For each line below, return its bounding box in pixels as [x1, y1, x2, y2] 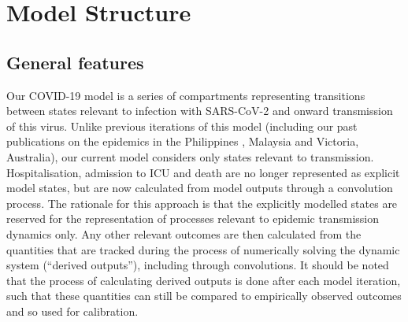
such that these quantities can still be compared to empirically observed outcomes [6, 287, 402, 304]
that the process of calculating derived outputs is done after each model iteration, [6, 272, 401, 288]
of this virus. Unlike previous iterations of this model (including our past [6, 117, 358, 134]
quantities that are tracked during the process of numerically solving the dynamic [6, 241, 400, 257]
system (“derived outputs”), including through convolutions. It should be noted [6, 257, 389, 273]
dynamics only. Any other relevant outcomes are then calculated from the [6, 225, 362, 242]
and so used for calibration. [6, 302, 139, 319]
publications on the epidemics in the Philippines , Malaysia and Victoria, [6, 133, 359, 150]
